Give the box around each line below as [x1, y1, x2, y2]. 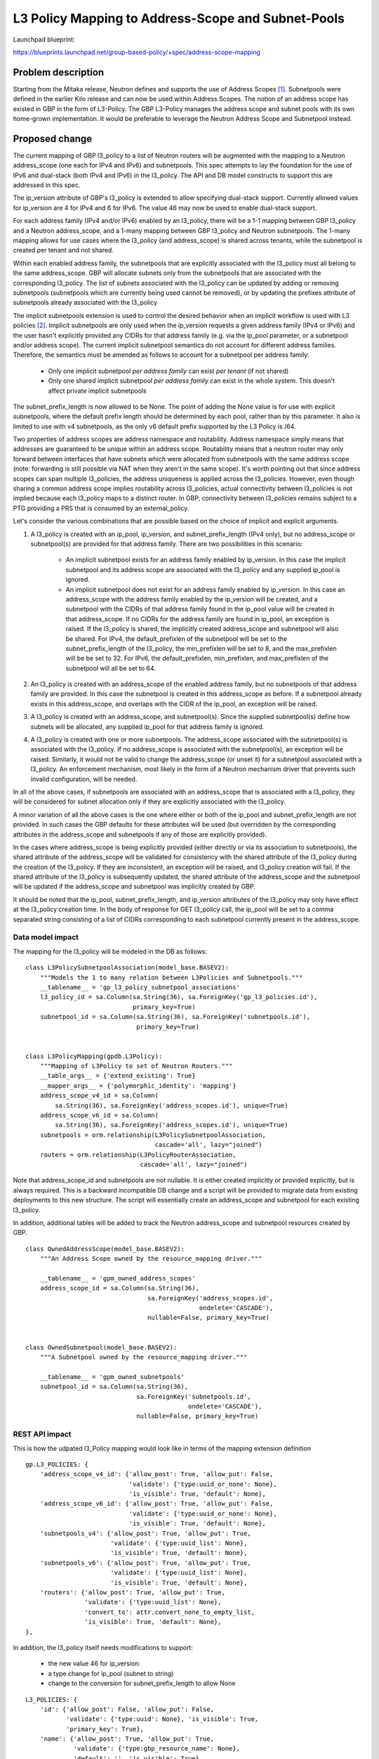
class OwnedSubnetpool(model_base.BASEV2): [25, 1343, 178, 1351]
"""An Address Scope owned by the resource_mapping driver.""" [39, 1255, 262, 1263]
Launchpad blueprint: [13, 35, 75, 44]
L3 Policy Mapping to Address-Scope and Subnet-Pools [13, 11, 345, 26]
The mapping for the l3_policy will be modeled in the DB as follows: [13, 947, 207, 955]
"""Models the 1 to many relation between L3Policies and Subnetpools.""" [39, 973, 303, 982]
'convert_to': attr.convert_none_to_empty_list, [84, 1608, 255, 1616]
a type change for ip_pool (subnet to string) [48, 1669, 174, 1677]
